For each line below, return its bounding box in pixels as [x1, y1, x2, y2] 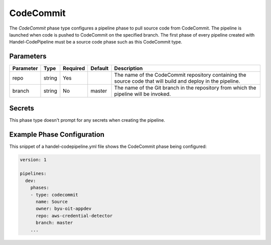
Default [90, 65, 109, 72]
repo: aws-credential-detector [36, 213, 113, 218]
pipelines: [20, 171, 47, 176]
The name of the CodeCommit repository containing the [114, 72, 246, 79]
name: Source [36, 198, 68, 204]
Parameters [9, 52, 47, 61]
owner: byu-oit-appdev [36, 206, 92, 211]
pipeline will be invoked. [114, 91, 171, 98]
